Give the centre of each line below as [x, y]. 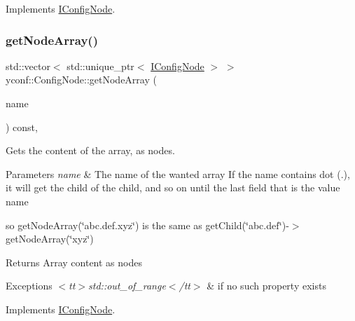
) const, [22, 127]
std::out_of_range [127, 286]
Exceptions [29, 286]
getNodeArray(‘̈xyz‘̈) [50, 239]
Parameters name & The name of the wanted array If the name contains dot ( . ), [178, 173]
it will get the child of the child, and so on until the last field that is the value [173, 187]
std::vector [28, 66]
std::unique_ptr [100, 66]
